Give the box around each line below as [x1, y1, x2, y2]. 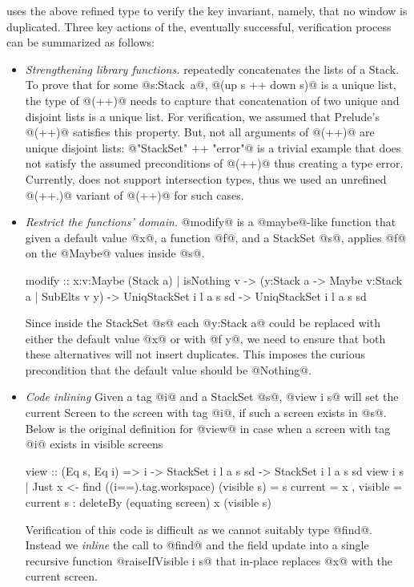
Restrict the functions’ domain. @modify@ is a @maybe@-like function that [25, 213, 396, 230]
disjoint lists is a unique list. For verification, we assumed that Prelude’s [25, 107, 380, 124]
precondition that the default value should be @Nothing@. [25, 361, 312, 378]
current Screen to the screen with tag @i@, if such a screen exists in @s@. [25, 404, 387, 421]
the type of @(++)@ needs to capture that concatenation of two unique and [25, 91, 400, 108]
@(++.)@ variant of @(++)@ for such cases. [25, 186, 244, 203]
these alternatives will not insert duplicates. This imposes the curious [25, 346, 366, 362]
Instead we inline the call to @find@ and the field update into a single [25, 536, 369, 553]
